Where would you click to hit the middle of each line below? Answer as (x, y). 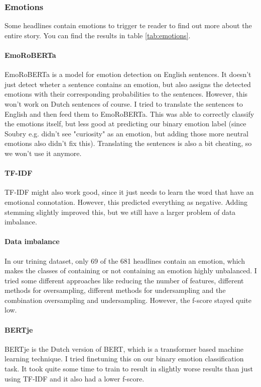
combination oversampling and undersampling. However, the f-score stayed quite (128, 300)
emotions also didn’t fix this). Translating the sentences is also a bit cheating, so (128, 143)
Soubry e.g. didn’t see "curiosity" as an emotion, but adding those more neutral (126, 133)
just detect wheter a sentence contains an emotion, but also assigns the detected (128, 84)
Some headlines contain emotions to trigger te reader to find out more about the (128, 25)
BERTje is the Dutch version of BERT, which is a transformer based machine (124, 349)
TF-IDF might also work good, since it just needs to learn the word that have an (129, 192)
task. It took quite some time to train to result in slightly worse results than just (129, 369)
